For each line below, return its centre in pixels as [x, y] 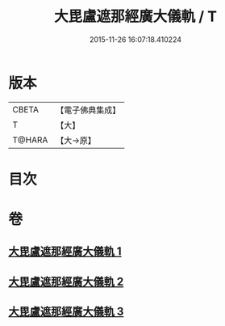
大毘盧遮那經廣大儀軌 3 [66, 312]
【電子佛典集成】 [88, 110]
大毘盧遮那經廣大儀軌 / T [135, 17]
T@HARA [30, 140]
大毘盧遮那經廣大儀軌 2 [66, 281]
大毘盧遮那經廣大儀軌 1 [65, 252]
